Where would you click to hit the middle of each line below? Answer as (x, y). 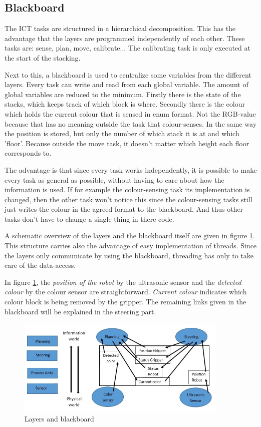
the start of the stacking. (43, 57)
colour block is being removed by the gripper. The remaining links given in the (125, 302)
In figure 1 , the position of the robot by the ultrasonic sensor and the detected (123, 282)
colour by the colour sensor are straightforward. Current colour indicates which (126, 292)
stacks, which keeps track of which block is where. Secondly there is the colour (125, 104)
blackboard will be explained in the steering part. (80, 311)
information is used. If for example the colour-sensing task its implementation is (127, 189)
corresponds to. (28, 153)
